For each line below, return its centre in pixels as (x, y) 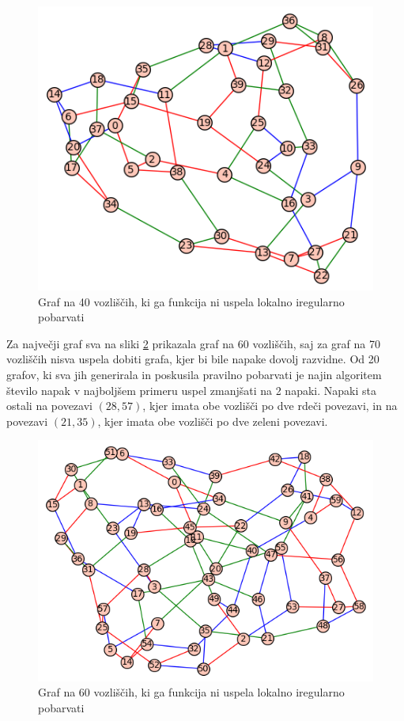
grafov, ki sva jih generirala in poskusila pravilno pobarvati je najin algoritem (194, 375)
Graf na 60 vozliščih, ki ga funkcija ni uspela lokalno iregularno (191, 692)
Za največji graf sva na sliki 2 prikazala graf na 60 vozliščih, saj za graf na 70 (193, 343)
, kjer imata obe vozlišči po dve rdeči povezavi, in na (270, 406)
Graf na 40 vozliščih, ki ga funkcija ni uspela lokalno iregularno (191, 301)
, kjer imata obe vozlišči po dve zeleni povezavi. (213, 421)
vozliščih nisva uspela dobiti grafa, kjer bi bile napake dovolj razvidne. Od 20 (193, 359)
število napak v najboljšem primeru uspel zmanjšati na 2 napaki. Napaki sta (191, 390)
